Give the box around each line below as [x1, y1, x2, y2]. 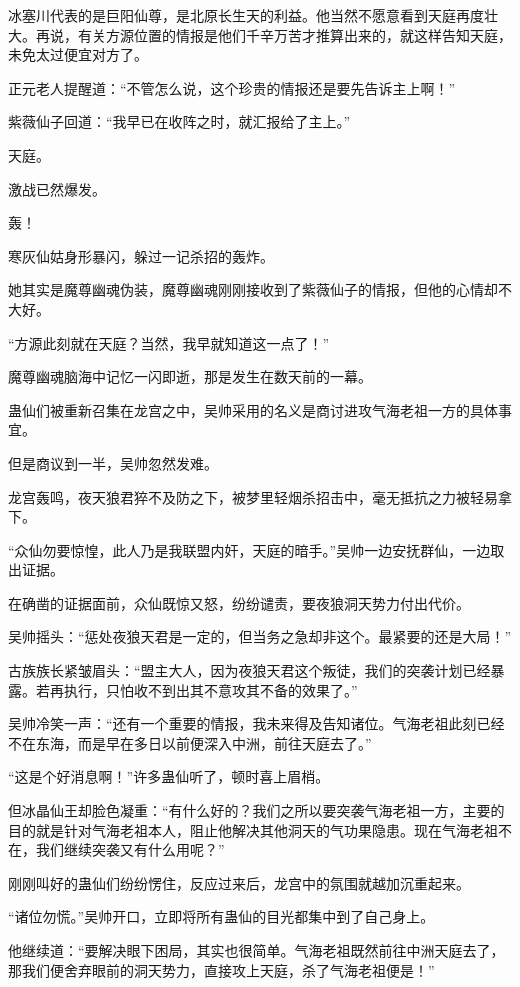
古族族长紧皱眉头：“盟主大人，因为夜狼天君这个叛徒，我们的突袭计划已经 [8, 660, 491, 681]
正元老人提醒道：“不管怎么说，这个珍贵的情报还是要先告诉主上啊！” [8, 77, 456, 98]
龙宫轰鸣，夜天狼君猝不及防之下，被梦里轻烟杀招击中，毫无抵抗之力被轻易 [8, 486, 498, 507]
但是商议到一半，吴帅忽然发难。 [8, 452, 218, 473]
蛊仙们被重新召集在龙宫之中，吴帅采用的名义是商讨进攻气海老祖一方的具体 [8, 399, 498, 420]
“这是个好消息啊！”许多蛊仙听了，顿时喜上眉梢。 [8, 766, 330, 787]
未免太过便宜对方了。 [8, 44, 148, 65]
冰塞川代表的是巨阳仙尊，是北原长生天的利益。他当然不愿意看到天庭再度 [8, 5, 484, 25]
